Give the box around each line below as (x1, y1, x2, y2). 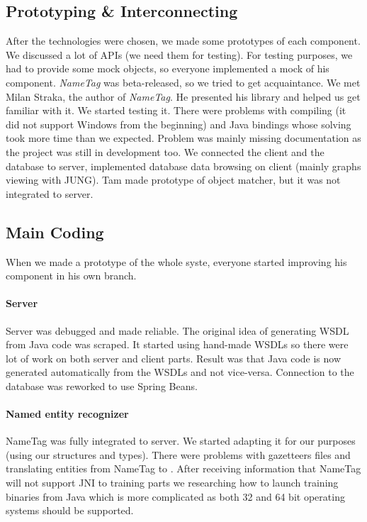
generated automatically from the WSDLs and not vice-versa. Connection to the (6, 365, 354, 379)
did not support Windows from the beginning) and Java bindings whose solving (6, 116, 351, 131)
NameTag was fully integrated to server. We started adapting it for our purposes (6, 433, 356, 448)
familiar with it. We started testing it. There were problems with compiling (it (6, 103, 346, 118)
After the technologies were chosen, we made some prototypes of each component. (6, 33, 361, 48)
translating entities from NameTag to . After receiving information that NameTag (6, 461, 361, 476)
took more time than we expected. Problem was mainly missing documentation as (6, 130, 361, 145)
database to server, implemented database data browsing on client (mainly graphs (6, 158, 361, 173)
